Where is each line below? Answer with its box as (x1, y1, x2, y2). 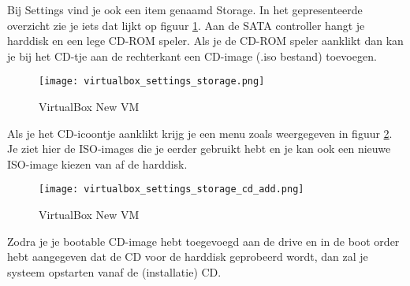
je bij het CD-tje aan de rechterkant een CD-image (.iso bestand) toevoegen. (7, 47, 377, 64)
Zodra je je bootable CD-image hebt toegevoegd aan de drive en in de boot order (7, 232, 400, 249)
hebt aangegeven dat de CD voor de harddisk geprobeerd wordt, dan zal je (7, 248, 368, 265)
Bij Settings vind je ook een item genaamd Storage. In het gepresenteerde (7, 2, 363, 17)
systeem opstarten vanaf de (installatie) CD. (7, 263, 222, 280)
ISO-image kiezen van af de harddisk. (7, 155, 188, 172)
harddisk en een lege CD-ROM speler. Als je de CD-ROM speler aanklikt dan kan (7, 32, 404, 49)
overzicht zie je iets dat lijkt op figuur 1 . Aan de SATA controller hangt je (7, 17, 365, 33)
